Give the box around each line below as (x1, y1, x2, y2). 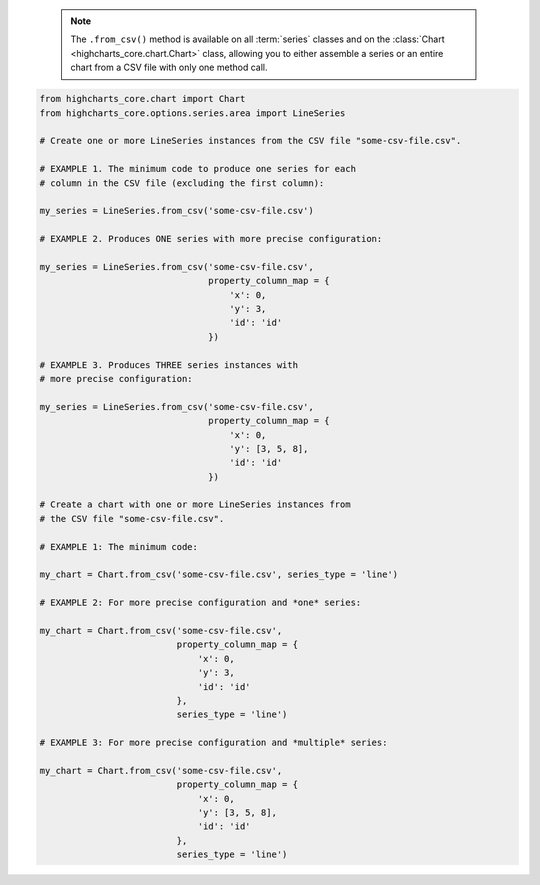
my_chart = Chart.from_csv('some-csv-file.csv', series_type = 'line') (39, 569, 399, 580)
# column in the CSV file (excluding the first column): (39, 177, 325, 189)
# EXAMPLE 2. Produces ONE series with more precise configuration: (39, 233, 383, 245)
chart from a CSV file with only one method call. (70, 61, 268, 74)
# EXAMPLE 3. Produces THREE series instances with (39, 359, 299, 370)
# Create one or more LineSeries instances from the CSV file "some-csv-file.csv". (39, 135, 462, 147)
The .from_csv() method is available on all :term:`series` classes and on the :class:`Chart (70, 33, 445, 45)
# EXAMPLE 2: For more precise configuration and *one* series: (39, 597, 362, 609)
